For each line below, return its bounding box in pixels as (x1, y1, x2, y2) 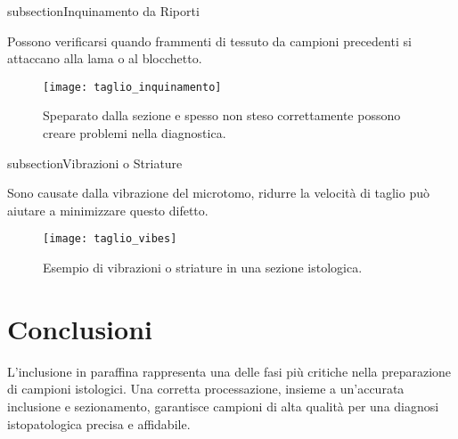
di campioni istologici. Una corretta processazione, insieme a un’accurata (7, 379, 405, 398)
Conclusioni (7, 310, 152, 346)
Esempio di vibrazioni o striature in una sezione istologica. (43, 258, 363, 277)
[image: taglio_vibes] (43, 232, 177, 246)
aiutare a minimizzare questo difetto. (7, 200, 209, 219)
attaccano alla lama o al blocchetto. (7, 49, 202, 68)
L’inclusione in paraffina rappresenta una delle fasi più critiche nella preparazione (7, 362, 452, 380)
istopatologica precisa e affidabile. (7, 414, 191, 433)
